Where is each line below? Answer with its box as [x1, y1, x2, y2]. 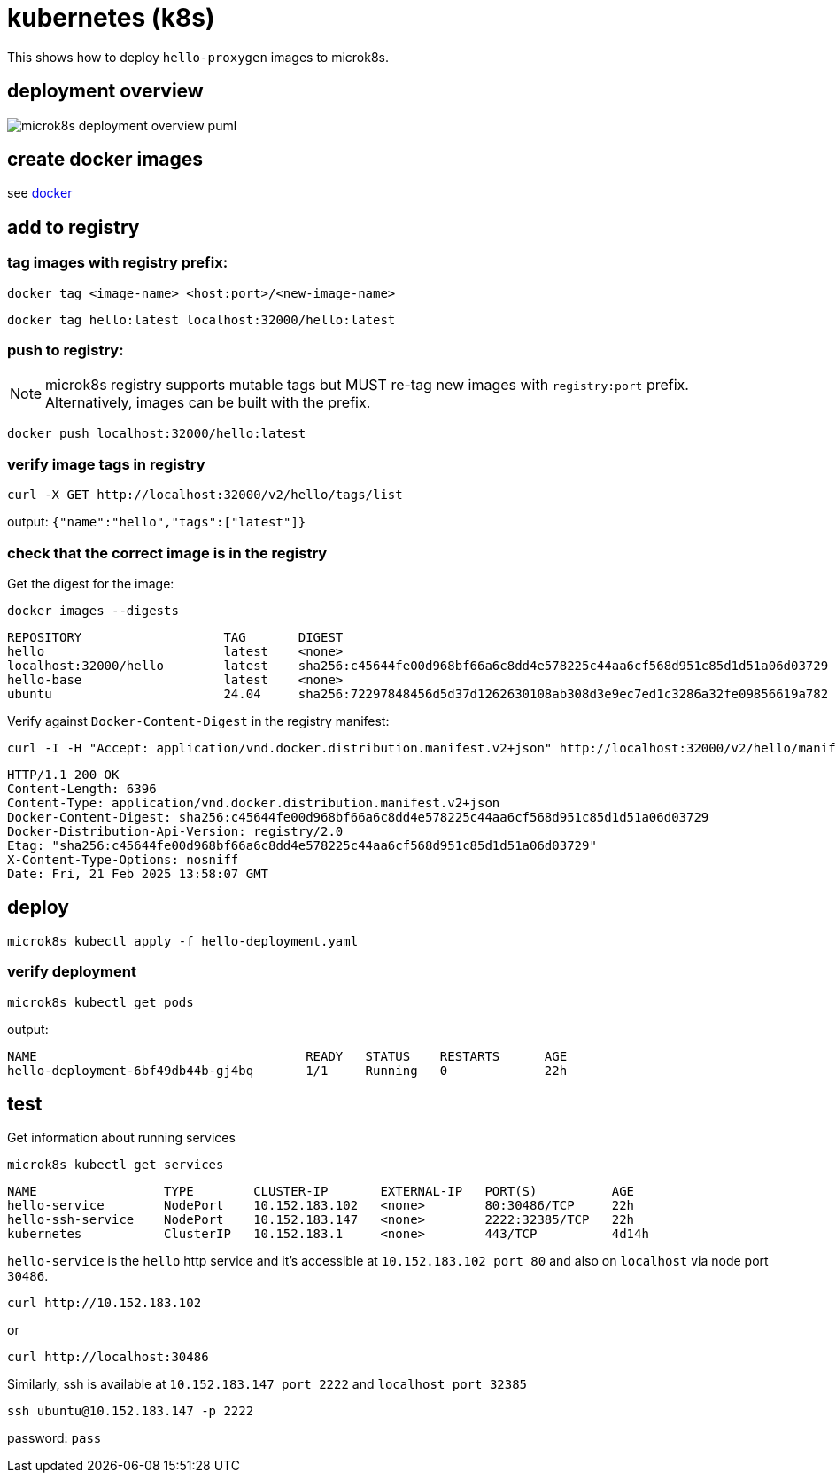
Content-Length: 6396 [7, 781, 157, 796]
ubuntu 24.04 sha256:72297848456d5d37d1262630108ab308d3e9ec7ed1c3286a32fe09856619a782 [7, 686, 829, 701]
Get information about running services [7, 1130, 236, 1146]
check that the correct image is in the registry [7, 543, 328, 562]
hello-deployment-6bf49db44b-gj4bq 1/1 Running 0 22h [7, 1063, 568, 1078]
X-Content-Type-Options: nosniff [7, 852, 239, 867]
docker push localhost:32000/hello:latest [7, 426, 306, 441]
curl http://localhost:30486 [7, 1350, 209, 1365]
